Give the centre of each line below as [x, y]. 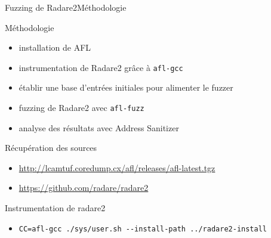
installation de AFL [55, 47]
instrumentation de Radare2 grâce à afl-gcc [101, 67]
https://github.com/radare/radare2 [84, 188]
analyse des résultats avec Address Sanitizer [99, 127]
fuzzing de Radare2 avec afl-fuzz [81, 108]
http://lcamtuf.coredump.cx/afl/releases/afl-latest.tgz [117, 167]
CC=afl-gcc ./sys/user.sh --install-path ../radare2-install [143, 229]
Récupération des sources [51, 148]
